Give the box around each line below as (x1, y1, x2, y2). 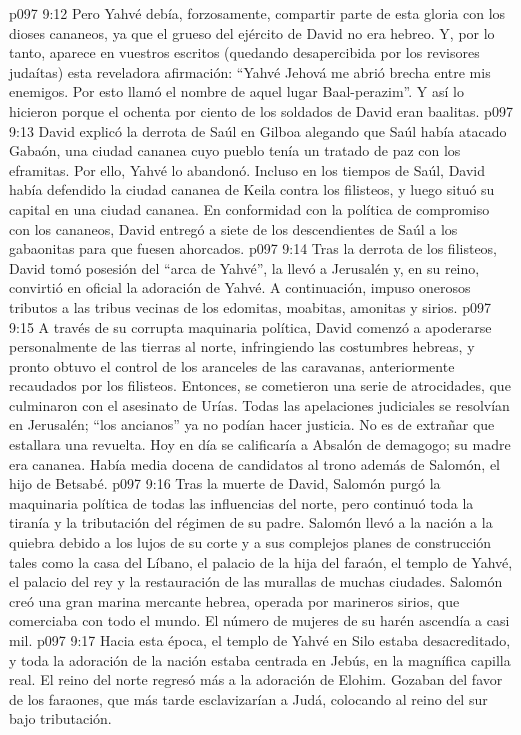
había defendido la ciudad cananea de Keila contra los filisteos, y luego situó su (9, 179, 495, 200)
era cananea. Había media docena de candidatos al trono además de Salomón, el (9, 453, 500, 474)
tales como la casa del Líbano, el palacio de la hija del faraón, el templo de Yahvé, (9, 551, 513, 572)
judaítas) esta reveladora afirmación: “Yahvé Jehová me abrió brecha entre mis (9, 61, 491, 82)
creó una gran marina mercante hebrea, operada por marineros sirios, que (9, 590, 460, 611)
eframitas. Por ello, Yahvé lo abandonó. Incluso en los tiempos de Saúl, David (9, 159, 486, 180)
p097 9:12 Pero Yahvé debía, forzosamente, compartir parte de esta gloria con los (9, 3, 506, 23)
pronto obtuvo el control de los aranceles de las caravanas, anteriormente (9, 355, 455, 376)
